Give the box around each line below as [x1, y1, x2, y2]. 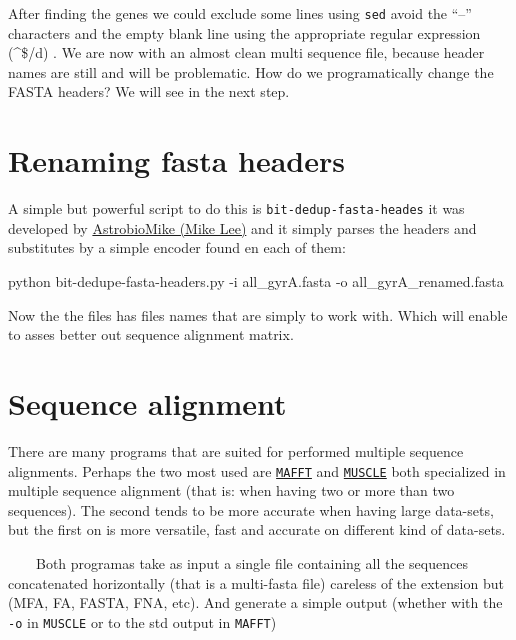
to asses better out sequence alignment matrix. [8, 324, 294, 345]
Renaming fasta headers [8, 140, 345, 181]
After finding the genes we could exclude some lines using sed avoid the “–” [8, 3, 472, 23]
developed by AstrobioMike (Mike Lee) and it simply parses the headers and [8, 217, 477, 238]
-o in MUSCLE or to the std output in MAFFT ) [8, 611, 277, 632]
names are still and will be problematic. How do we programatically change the [8, 61, 494, 82]
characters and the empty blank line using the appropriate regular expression [8, 22, 481, 43]
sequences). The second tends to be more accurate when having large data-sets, [8, 499, 494, 520]
